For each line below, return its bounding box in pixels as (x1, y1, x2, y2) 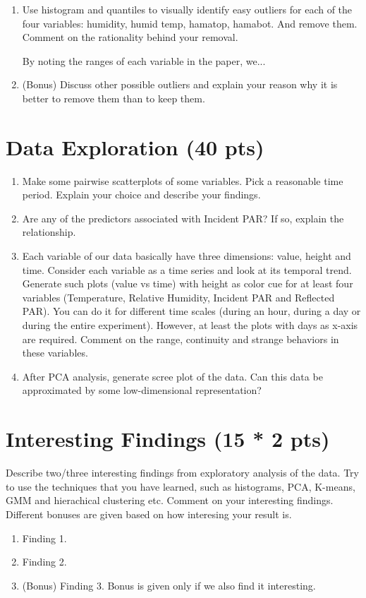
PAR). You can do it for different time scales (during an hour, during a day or (22, 304, 361, 318)
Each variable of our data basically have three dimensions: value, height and (22, 249, 351, 263)
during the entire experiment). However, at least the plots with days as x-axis (22, 318, 358, 333)
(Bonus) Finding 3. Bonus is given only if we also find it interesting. (22, 578, 316, 592)
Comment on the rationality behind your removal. (22, 30, 238, 44)
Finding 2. (22, 554, 67, 569)
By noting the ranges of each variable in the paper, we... (22, 53, 266, 68)
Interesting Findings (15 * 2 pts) (6, 424, 330, 453)
